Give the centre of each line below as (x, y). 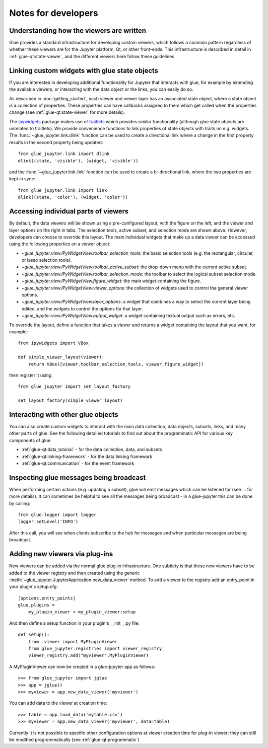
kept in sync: (22, 179)
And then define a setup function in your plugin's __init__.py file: (74, 623)
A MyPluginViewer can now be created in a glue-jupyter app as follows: (82, 667)
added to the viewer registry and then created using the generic (74, 573)
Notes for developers (54, 13)
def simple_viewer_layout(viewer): (61, 357)
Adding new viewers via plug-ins (61, 554)
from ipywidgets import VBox (53, 343)
